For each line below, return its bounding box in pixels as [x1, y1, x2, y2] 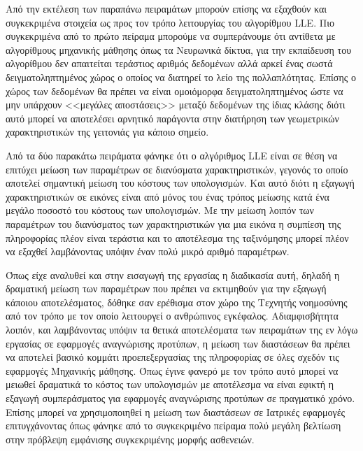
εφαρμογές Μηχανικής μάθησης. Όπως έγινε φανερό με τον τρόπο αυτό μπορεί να [6, 363, 339, 378]
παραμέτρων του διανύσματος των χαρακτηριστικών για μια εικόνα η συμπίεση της [6, 216, 341, 231]
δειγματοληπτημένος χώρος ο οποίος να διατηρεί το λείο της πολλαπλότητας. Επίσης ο [6, 69, 356, 84]
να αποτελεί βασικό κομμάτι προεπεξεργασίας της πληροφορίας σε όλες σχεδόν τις [6, 350, 339, 364]
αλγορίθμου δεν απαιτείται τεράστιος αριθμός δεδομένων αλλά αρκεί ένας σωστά [6, 56, 333, 71]
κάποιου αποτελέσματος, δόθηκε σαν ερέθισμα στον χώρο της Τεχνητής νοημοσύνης [6, 294, 348, 309]
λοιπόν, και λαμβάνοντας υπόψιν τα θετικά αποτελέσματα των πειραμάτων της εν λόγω [6, 322, 358, 337]
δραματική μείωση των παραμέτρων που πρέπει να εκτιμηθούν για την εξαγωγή [6, 281, 327, 296]
